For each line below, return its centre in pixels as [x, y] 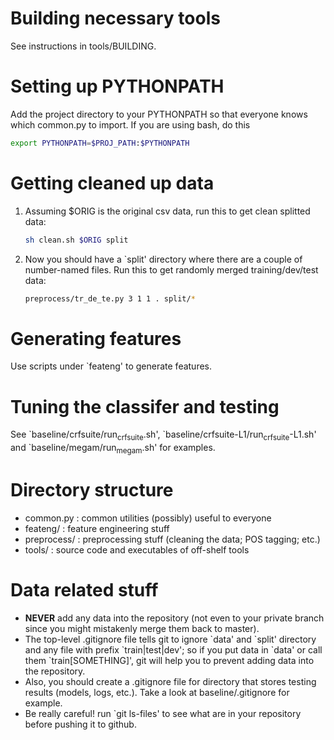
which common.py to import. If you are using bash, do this [130, 124]
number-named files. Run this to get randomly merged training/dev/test [171, 269]
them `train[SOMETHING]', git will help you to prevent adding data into [169, 660]
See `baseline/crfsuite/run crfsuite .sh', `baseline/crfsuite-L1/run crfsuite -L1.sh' [163, 435]
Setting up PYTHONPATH [117, 86]
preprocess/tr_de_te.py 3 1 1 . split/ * [110, 298]
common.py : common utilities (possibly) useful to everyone [148, 518]
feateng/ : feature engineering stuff [97, 528]
